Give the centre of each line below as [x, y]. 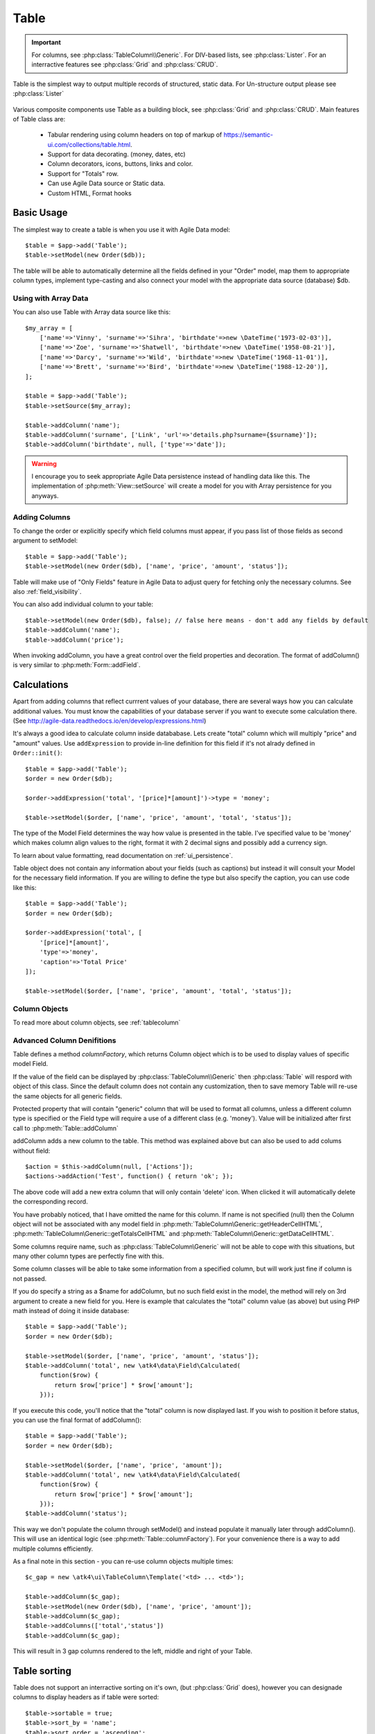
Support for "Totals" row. [83, 173]
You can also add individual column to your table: [83, 604]
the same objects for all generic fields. [68, 1096]
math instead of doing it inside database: [71, 1311]
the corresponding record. [50, 1202]
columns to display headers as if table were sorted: [86, 1697]
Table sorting [42, 1671]
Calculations [41, 685]
